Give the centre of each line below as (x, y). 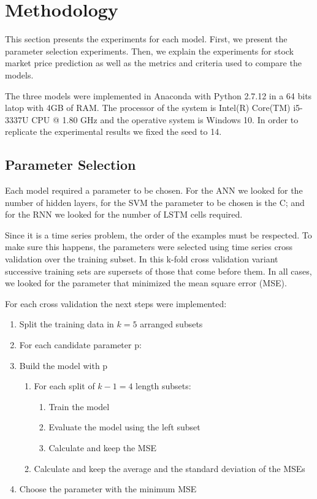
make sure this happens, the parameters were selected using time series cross (149, 247)
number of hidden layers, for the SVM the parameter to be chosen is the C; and (155, 202)
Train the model (79, 406)
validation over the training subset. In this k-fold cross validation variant (142, 259)
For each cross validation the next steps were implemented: (116, 303)
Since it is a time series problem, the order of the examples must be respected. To (158, 234)
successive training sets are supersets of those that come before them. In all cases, (158, 271)
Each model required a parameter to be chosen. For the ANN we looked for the (154, 190)
